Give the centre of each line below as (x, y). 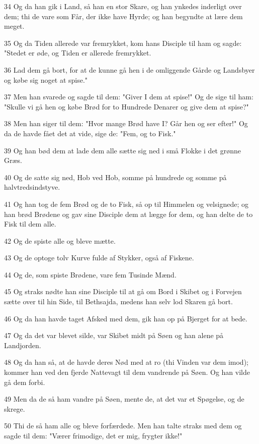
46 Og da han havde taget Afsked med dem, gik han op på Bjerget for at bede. (126, 318)
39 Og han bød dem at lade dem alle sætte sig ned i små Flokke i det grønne (122, 150)
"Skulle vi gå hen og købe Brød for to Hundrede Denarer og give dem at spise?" (126, 106)
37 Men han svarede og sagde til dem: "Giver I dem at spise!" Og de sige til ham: (129, 97)
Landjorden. (23, 345)
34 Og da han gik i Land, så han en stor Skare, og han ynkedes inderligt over (123, 6)
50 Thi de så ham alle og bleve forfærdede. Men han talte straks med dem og (123, 426)
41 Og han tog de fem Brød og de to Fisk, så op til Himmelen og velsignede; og (126, 204)
